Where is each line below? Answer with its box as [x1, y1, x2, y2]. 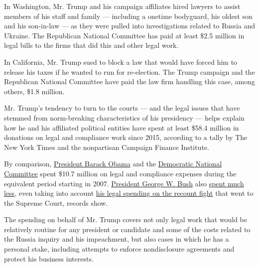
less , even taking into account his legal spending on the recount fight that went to [4, 188, 254, 198]
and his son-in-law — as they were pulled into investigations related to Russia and [4, 20, 256, 31]
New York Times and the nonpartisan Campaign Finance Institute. [4, 141, 209, 152]
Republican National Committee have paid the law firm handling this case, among [4, 76, 255, 87]
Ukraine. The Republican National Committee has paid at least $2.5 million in [4, 30, 245, 40]
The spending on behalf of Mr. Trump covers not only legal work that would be [4, 214, 248, 225]
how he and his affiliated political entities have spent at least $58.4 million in [4, 122, 239, 133]
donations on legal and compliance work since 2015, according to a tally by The [4, 132, 248, 142]
